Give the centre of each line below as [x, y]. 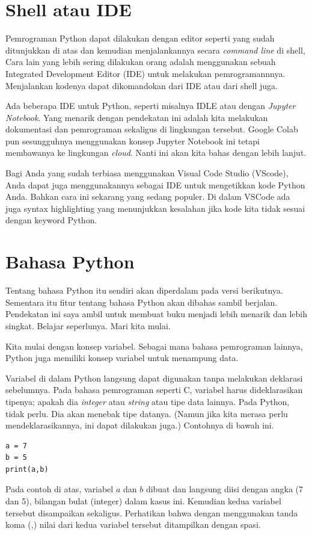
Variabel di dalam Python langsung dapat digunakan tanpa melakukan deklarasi [154, 378]
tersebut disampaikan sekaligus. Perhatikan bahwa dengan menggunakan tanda [152, 512]
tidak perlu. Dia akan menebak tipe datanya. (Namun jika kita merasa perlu [147, 413]
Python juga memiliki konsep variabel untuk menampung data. [122, 358]
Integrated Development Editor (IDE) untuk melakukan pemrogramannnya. [145, 73]
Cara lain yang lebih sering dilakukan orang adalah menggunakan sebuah [141, 62]
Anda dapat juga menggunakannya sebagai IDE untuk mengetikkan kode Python [155, 184]
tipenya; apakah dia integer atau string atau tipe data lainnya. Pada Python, [148, 401]
